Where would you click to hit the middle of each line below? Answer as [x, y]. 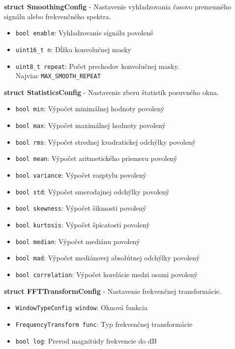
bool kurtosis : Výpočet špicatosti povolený [83, 224]
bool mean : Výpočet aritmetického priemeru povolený [96, 158]
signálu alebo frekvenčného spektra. [58, 16]
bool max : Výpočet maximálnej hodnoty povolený [90, 125]
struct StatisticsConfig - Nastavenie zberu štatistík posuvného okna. [111, 92]
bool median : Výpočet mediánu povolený [78, 241]
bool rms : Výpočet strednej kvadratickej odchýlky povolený [105, 142]
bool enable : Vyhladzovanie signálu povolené [84, 33]
